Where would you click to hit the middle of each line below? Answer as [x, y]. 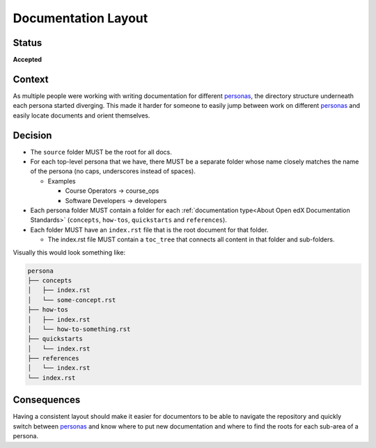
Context [31, 79]
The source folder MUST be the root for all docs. [101, 152]
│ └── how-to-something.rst [79, 329]
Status [28, 43]
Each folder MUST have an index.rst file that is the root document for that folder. [149, 230]
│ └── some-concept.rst [72, 300]
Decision [32, 135]
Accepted [27, 60]
